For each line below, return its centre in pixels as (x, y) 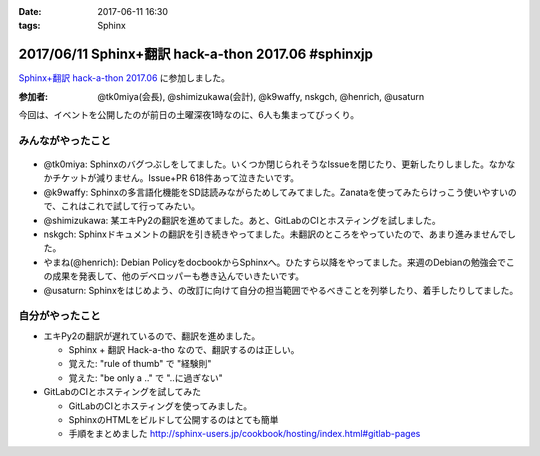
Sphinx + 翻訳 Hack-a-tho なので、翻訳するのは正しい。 (184, 350)
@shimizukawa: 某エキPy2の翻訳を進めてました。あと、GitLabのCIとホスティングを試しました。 (242, 220)
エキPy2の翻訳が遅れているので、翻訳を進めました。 (152, 336)
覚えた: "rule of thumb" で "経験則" (140, 364)
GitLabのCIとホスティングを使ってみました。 (160, 406)
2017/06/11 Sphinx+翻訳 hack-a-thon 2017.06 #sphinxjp (196, 54)
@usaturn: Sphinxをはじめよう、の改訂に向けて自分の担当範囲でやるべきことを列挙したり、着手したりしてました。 (281, 290)
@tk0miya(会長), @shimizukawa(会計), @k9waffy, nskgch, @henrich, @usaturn (261, 96)
